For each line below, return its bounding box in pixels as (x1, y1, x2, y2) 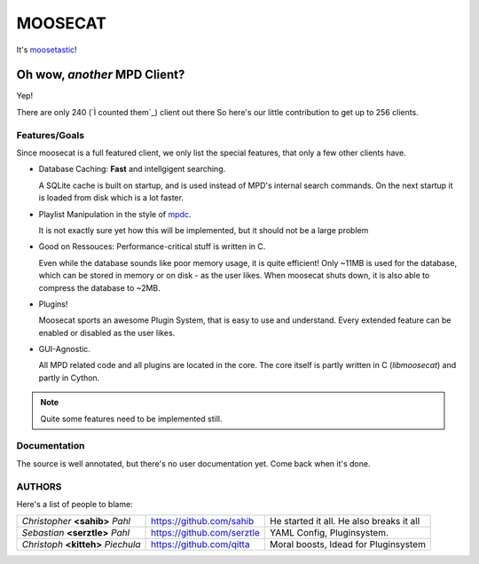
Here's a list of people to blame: (16, 498, 133, 509)
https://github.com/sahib (151, 515, 255, 528)
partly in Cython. (38, 372, 100, 383)
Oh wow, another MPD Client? (16, 67, 185, 82)
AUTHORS (16, 480, 62, 492)
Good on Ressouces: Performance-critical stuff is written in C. (38, 241, 266, 252)
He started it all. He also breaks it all (269, 515, 420, 528)
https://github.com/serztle (151, 527, 261, 539)
